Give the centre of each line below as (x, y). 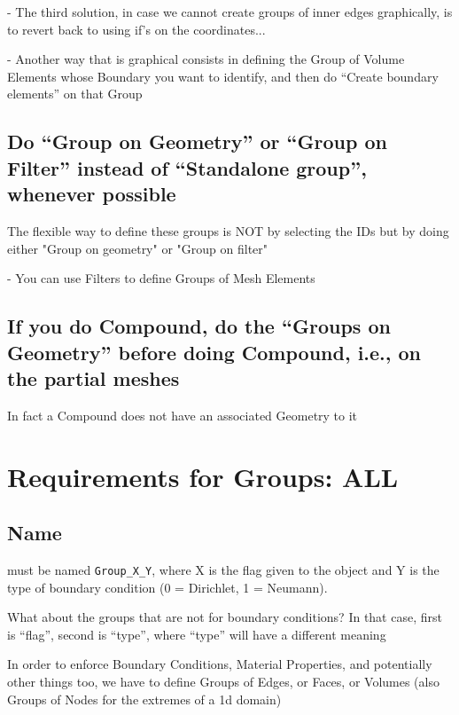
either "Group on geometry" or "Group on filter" (138, 248)
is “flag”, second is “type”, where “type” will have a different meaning (197, 634)
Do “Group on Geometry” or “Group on (197, 141)
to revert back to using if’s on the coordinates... (136, 29)
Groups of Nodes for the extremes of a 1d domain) (144, 699)
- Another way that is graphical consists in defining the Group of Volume (206, 59)
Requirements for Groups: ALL (203, 476)
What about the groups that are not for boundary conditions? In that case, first (225, 617)
